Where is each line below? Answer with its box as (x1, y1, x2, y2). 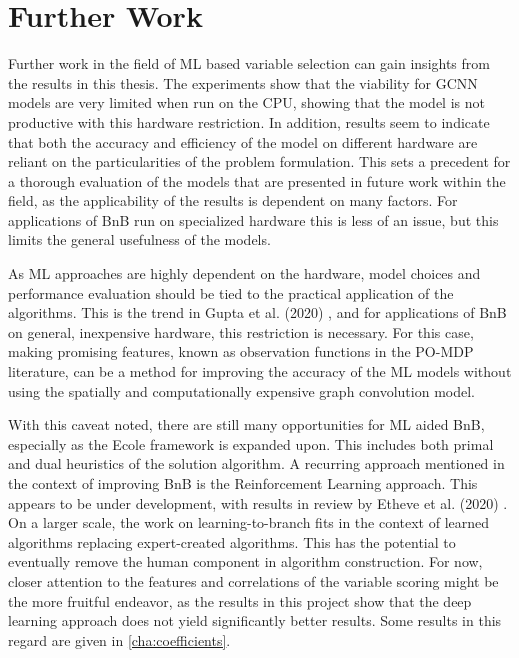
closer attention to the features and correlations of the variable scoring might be (8, 570, 499, 591)
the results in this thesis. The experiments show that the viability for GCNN (8, 72, 478, 93)
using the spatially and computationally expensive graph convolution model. (8, 380, 475, 401)
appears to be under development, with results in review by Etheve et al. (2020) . (8, 492, 508, 513)
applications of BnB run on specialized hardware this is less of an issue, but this (8, 209, 499, 230)
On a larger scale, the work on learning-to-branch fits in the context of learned (8, 512, 490, 533)
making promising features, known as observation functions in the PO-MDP (8, 341, 474, 362)
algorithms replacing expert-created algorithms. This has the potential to (8, 531, 456, 552)
